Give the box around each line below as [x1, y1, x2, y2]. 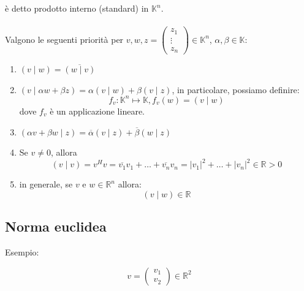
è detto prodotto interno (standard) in [5, 2, 149, 14]
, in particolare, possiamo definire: [172, 83, 300, 96]
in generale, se [19, 178, 73, 191]
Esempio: [5, 246, 39, 259]
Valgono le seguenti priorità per [5, 32, 124, 45]
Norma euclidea [5, 217, 107, 236]
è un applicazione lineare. [50, 104, 145, 117]
